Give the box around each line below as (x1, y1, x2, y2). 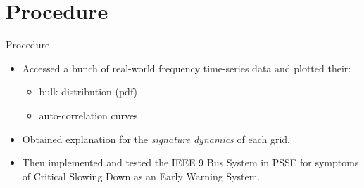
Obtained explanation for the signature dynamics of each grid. (22, 131, 291, 146)
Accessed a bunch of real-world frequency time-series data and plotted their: (22, 60, 351, 75)
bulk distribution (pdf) (39, 84, 138, 99)
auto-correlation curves (39, 107, 138, 122)
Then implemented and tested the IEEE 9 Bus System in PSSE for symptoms (22, 155, 359, 170)
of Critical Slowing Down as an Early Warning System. (22, 168, 261, 183)
